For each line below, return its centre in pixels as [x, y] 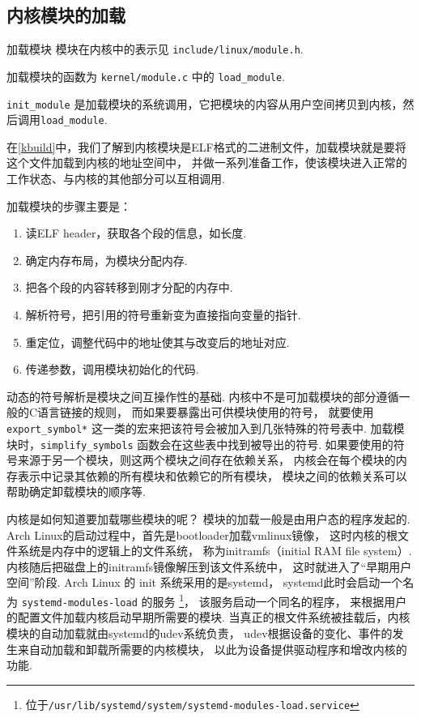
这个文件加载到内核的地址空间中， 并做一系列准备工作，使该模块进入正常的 [207, 162]
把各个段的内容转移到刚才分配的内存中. [129, 287]
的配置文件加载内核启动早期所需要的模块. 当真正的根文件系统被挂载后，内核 [208, 617]
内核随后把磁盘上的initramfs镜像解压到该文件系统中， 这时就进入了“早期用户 [209, 566]
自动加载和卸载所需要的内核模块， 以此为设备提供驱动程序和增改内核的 [218, 649]
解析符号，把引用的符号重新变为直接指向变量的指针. [163, 314]
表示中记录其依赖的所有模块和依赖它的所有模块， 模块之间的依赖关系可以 [212, 475]
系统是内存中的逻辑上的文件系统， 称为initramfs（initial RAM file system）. [215, 551]
